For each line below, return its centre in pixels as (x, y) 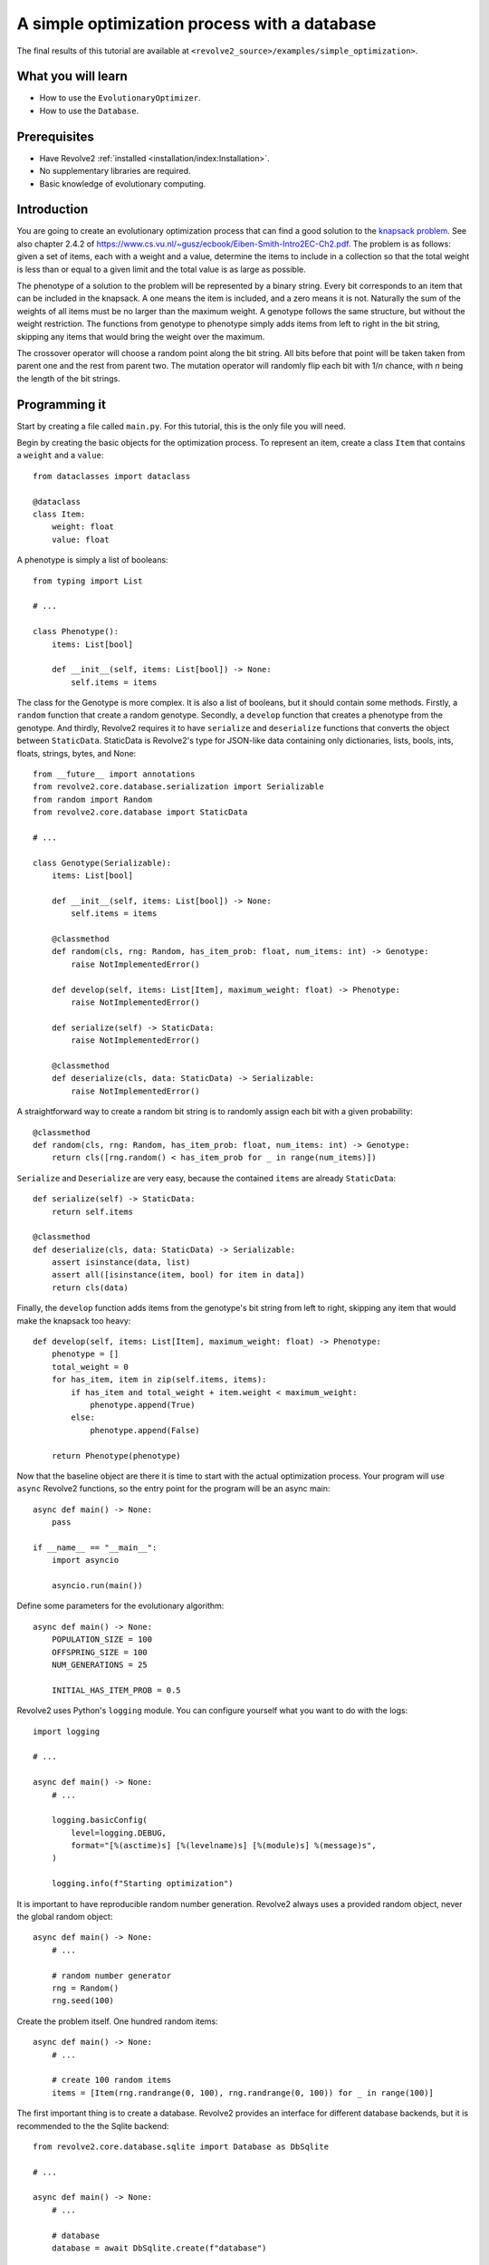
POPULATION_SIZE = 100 (102, 1639)
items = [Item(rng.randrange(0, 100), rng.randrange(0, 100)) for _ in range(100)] (243, 2092)
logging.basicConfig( (100, 1820)
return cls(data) (90, 1287)
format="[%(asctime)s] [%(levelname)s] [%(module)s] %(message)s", (224, 1846)
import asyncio (85, 1560)
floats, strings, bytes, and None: (77, 753)
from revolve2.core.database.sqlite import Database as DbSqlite (181, 2146)
